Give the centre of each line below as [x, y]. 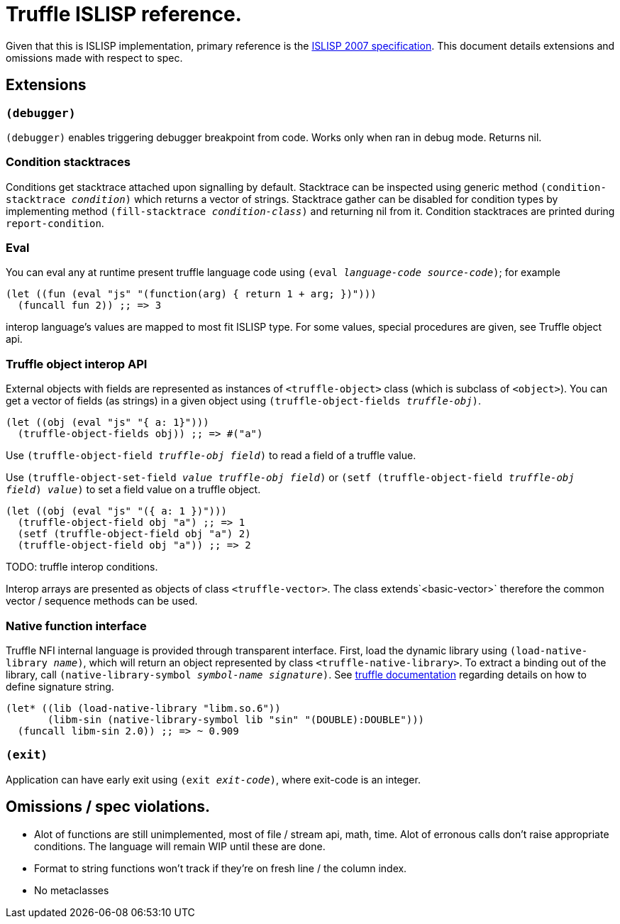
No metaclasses [72, 890]
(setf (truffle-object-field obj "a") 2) [134, 534]
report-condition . [55, 223]
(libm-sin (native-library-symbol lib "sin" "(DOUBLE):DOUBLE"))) [236, 719]
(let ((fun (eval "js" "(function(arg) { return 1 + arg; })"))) [191, 294]
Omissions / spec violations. [108, 807]
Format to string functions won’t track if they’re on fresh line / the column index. [221, 868]
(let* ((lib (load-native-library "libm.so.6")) [143, 708]
